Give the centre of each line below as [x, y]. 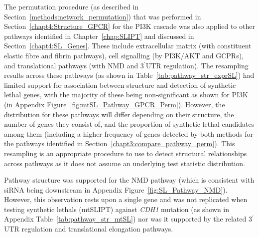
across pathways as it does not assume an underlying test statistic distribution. [125, 163]
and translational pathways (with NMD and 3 [74, 65]
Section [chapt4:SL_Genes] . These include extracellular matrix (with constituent [128, 46]
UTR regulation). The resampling [197, 65]
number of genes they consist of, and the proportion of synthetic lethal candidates [129, 124]
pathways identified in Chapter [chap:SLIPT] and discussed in [99, 36]
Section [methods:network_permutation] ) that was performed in [103, 16]
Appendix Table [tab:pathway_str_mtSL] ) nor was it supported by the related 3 [128, 219]
